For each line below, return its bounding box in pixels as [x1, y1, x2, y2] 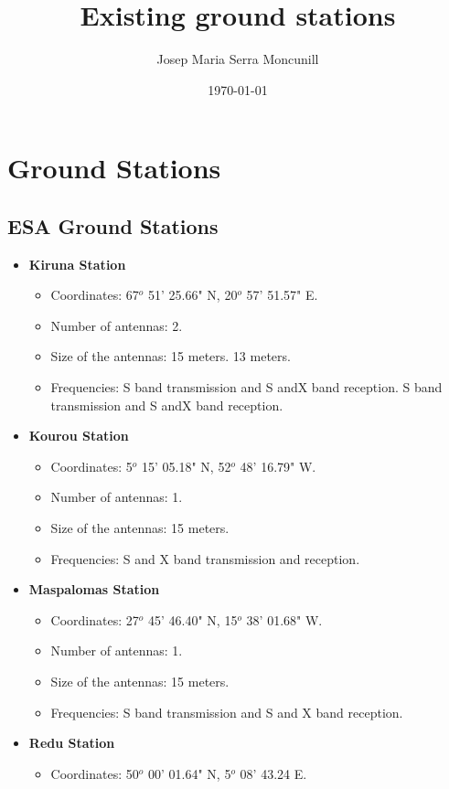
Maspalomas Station [28, 580, 160, 599]
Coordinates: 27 [50, 610, 139, 629]
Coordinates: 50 [50, 763, 139, 783]
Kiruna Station [28, 254, 126, 273]
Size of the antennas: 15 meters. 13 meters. [50, 347, 291, 366]
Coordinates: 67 [50, 285, 139, 304]
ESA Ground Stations [7, 211, 219, 240]
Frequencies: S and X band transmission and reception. [50, 549, 360, 568]
